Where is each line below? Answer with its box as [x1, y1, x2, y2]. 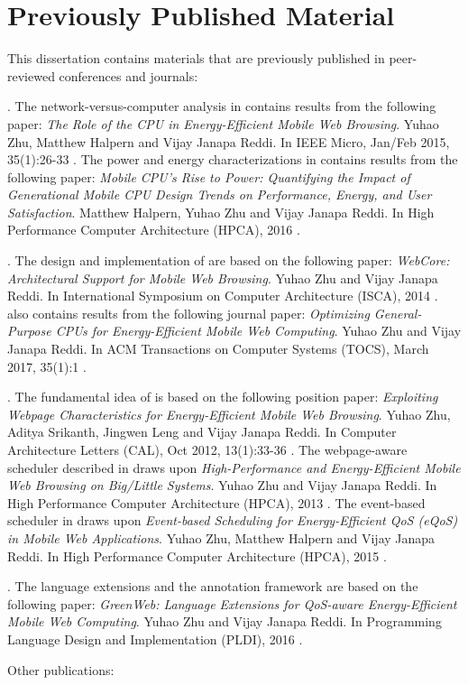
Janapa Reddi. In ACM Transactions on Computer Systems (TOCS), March [7, 339, 429, 358]
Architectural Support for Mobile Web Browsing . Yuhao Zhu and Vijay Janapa [7, 268, 438, 287]
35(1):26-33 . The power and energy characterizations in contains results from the [7, 150, 458, 169]
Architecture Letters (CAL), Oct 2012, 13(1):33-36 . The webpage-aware [7, 440, 408, 458]
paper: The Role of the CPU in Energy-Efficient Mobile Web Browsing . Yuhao [7, 114, 439, 133]
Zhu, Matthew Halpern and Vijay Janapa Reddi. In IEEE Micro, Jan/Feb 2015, [7, 132, 450, 151]
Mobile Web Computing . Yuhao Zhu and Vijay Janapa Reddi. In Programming [7, 612, 442, 631]
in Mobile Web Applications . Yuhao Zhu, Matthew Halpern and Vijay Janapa [7, 528, 436, 547]
